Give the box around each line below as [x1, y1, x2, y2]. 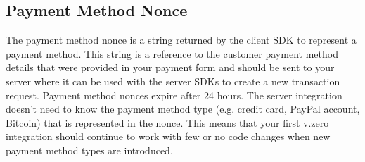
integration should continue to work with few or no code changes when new [6, 129, 331, 144]
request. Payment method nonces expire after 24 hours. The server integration [6, 87, 342, 102]
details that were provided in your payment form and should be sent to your [6, 60, 335, 75]
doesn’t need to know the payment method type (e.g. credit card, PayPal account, [6, 101, 360, 116]
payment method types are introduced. [6, 142, 173, 157]
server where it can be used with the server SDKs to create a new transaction [6, 73, 340, 88]
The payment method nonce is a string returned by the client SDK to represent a [6, 32, 357, 47]
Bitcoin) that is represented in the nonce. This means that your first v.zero [6, 115, 329, 130]
